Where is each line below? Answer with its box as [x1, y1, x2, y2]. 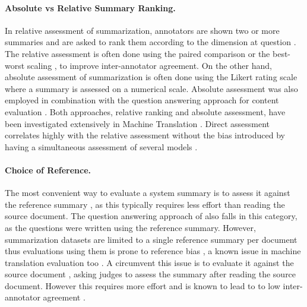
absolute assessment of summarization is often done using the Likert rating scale [5, 71, 297, 83]
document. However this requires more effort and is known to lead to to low [5, 279, 280, 292]
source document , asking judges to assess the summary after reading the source [5, 268, 296, 280]
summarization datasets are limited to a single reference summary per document [5, 233, 297, 245]
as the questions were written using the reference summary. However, [5, 221, 256, 233]
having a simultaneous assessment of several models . [5, 140, 198, 153]
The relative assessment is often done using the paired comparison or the [5, 47, 270, 59]
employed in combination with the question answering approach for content [5, 94, 279, 106]
